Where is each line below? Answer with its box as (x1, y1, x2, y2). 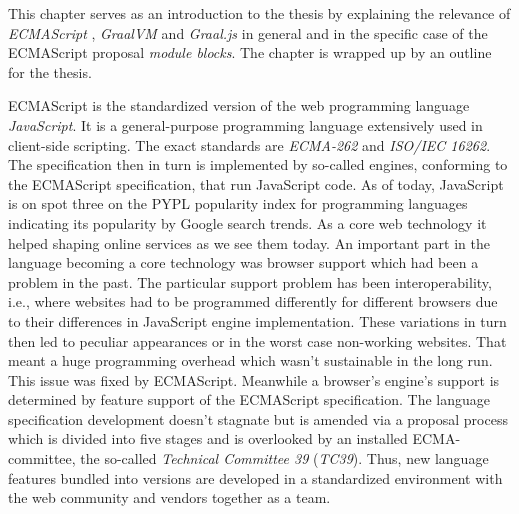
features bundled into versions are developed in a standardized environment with (8, 467, 503, 488)
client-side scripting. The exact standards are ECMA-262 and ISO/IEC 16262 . (8, 134, 491, 155)
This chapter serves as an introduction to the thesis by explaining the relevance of (8, 3, 511, 23)
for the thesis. (8, 61, 92, 82)
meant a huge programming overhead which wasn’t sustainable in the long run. (8, 350, 493, 371)
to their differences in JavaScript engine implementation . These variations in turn (8, 310, 507, 331)
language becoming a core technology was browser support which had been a (8, 252, 479, 273)
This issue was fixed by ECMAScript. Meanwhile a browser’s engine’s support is (8, 369, 500, 390)
